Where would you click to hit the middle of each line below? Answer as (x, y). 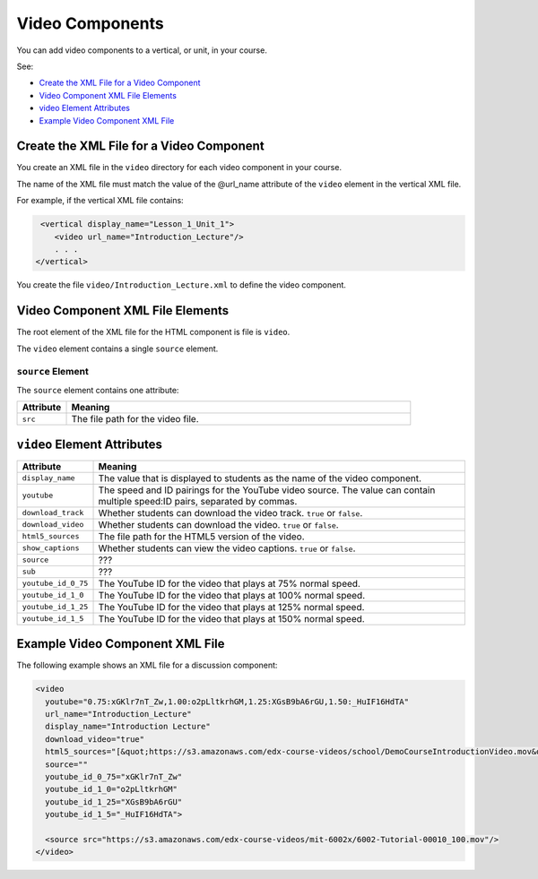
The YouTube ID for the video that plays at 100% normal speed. (232, 595)
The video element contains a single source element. (117, 349)
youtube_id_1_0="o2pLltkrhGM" (112, 789)
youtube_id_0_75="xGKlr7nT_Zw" (114, 776)
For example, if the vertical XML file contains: (100, 201)
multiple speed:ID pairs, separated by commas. (198, 501)
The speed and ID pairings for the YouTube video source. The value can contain (267, 490)
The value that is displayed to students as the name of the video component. (260, 478)
